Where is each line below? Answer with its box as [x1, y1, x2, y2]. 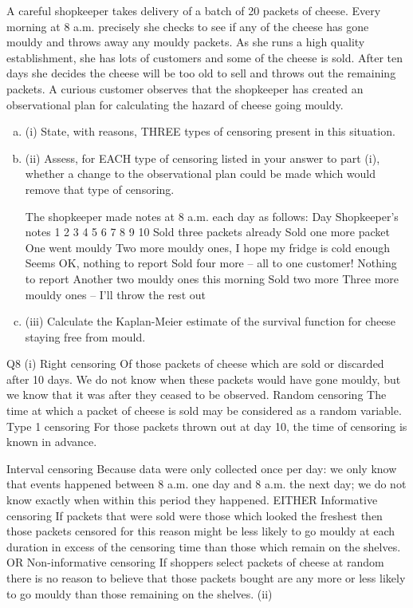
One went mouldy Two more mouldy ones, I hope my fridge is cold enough [25, 239, 390, 255]
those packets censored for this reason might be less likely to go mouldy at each [6, 523, 395, 539]
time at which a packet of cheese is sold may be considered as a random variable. [6, 402, 402, 419]
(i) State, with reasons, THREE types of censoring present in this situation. [25, 123, 395, 140]
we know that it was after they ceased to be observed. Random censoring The [6, 386, 387, 403]
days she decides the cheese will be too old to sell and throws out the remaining [6, 65, 396, 81]
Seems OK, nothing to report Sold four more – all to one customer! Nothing [25, 255, 397, 271]
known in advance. [6, 433, 97, 450]
